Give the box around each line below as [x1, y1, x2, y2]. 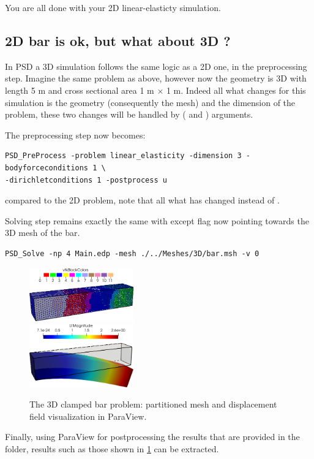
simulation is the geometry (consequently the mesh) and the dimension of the [5, 96, 296, 108]
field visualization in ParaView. [29, 409, 147, 422]
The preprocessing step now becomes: [5, 128, 146, 141]
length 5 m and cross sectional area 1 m [5, 83, 154, 96]
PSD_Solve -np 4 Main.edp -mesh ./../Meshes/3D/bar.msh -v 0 [5, 249, 260, 258]
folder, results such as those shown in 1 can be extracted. [5, 442, 219, 455]
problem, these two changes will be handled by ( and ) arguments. [5, 108, 253, 121]
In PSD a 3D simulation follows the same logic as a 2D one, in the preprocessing [5, 59, 307, 72]
